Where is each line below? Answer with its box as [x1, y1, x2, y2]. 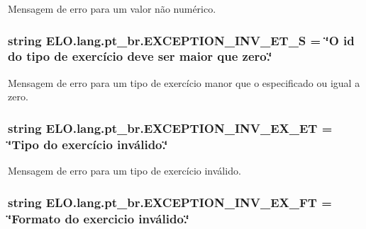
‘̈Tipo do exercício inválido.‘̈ [8, 135, 168, 153]
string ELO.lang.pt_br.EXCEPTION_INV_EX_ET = [8, 119, 333, 136]
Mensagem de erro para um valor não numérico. [8, 1, 216, 16]
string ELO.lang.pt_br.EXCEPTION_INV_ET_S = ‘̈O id [8, 31, 355, 49]
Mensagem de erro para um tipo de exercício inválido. [8, 163, 241, 178]
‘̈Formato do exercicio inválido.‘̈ [8, 209, 189, 227]
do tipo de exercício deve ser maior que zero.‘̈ [8, 47, 272, 65]
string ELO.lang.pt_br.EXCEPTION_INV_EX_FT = [8, 193, 332, 211]
